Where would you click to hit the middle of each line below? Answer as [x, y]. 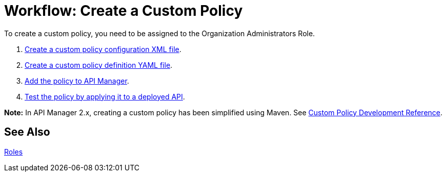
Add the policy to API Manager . [77, 81]
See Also [27, 132]
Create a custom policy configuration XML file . [103, 49]
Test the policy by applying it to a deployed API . [105, 96]
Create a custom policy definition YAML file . [99, 65]
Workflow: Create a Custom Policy [124, 11]
